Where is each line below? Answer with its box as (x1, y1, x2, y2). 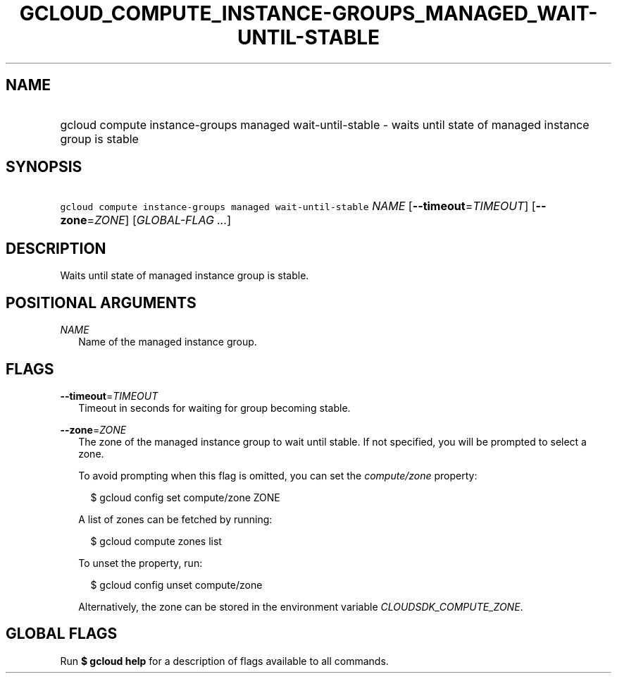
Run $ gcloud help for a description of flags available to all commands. (60, 654, 389, 667)
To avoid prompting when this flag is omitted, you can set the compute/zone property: (78, 469, 478, 482)
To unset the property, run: (78, 556, 203, 569)
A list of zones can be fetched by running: (78, 513, 273, 525)
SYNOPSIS (6, 158, 82, 176)
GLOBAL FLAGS (6, 625, 118, 643)
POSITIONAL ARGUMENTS (6, 293, 197, 312)
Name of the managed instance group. (78, 336, 257, 348)
